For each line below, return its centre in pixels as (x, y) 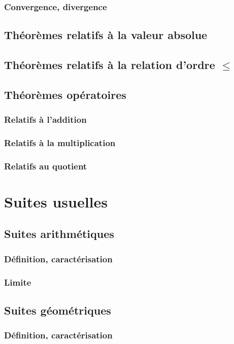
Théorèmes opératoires (65, 94)
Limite (18, 282)
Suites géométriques (58, 310)
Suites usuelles (56, 201)
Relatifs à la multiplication (60, 142)
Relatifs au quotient (46, 166)
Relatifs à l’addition (45, 119)
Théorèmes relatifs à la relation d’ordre (110, 65)
